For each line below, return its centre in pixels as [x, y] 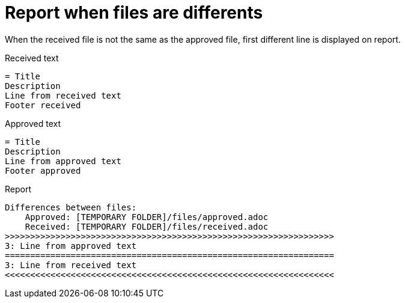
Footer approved [43, 170]
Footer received [43, 105]
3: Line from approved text [71, 246]
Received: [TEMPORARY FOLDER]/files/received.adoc [147, 226]
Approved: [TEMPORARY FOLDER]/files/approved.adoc [147, 217]
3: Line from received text [71, 265]
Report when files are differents [134, 13]
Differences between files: [71, 207]
